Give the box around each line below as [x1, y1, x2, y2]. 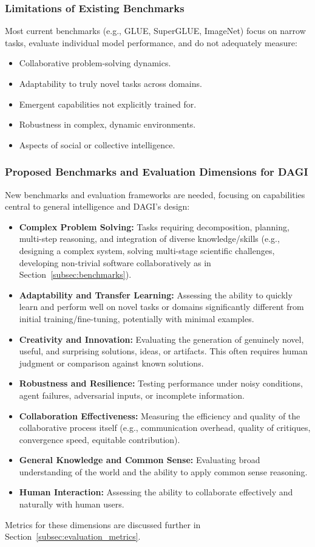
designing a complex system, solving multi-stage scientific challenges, [19, 244, 275, 256]
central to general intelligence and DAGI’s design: [5, 200, 190, 213]
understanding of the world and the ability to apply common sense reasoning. [19, 465, 308, 478]
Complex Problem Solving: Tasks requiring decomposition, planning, [19, 220, 290, 233]
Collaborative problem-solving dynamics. [19, 57, 171, 69]
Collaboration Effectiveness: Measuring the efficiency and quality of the [19, 409, 300, 422]
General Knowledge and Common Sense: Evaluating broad [19, 453, 260, 466]
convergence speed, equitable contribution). [19, 433, 180, 446]
